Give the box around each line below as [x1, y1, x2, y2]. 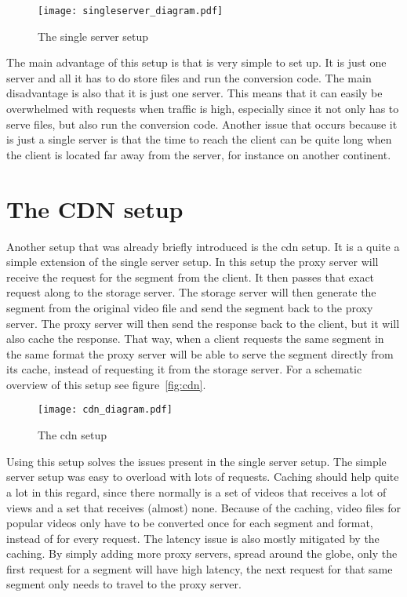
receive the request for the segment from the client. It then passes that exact [6, 268, 375, 285]
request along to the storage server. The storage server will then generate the [6, 284, 376, 300]
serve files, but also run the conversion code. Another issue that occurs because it [6, 115, 398, 132]
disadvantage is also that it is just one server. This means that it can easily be [6, 85, 383, 101]
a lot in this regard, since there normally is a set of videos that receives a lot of [6, 483, 387, 500]
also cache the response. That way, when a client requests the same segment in [6, 330, 384, 347]
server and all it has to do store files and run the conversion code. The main [6, 69, 372, 86]
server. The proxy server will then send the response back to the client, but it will [6, 315, 400, 331]
